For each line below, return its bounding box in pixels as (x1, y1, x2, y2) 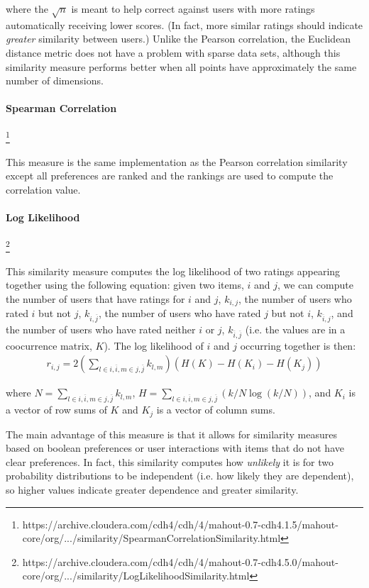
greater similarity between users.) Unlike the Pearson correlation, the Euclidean (6, 31, 351, 46)
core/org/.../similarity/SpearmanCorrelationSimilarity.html (22, 531, 281, 545)
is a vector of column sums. (156, 402, 275, 417)
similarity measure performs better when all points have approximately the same (6, 59, 357, 74)
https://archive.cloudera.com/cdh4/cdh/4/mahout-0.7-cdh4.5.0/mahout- (22, 554, 338, 569)
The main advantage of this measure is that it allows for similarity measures (6, 426, 337, 441)
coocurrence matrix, (6, 338, 92, 353)
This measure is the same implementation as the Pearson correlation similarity (6, 154, 348, 169)
